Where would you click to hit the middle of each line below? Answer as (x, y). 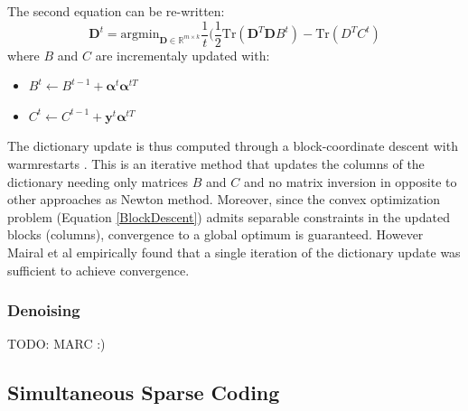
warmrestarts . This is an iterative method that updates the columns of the (216, 164)
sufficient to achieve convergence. (98, 270)
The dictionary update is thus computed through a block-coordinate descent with (233, 146)
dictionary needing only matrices (98, 181)
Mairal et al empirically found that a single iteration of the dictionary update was (234, 252)
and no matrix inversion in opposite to (350, 181)
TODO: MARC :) (56, 344)
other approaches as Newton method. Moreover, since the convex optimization (224, 199)
